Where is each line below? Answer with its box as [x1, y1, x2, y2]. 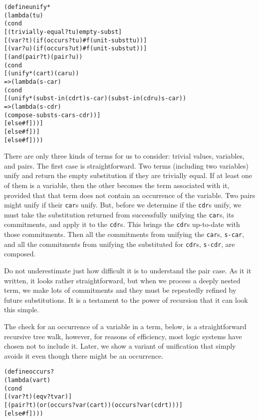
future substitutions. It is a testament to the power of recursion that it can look [4, 294, 248, 305]
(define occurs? [4, 368, 54, 376]
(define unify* [4, 3, 51, 10]
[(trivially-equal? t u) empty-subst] [4, 28, 122, 35]
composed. [4, 248, 36, 259]
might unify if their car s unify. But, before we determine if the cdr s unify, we [4, 200, 242, 210]
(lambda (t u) [4, 11, 43, 19]
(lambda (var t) [4, 377, 51, 384]
